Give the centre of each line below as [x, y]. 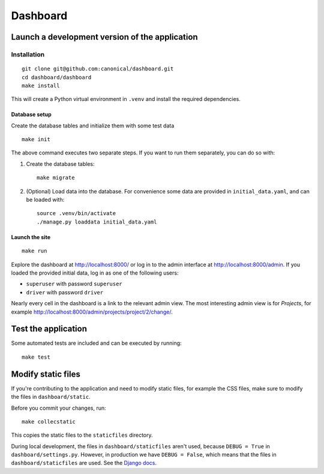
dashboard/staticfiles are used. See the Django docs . [84, 463]
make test [36, 357]
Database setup [31, 115]
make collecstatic [49, 421]
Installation [28, 54]
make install [41, 85]
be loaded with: [45, 200]
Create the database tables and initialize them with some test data [93, 126]
